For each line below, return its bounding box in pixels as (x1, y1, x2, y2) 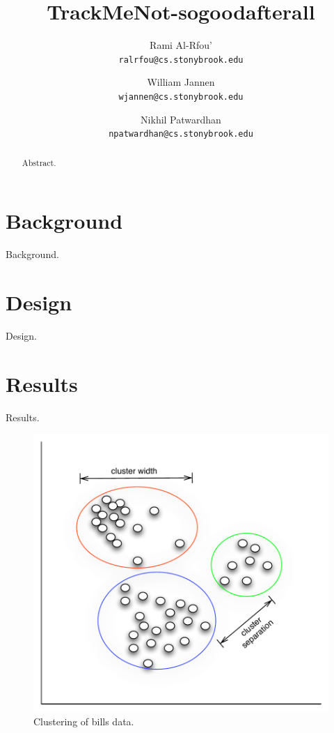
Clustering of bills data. (33, 714, 134, 729)
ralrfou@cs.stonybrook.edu (118, 54, 244, 65)
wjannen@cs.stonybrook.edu (118, 91, 244, 102)
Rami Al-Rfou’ (150, 38, 212, 52)
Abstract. (22, 156, 56, 168)
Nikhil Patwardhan (141, 112, 221, 126)
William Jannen (147, 75, 215, 89)
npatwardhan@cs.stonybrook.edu (109, 129, 253, 139)
